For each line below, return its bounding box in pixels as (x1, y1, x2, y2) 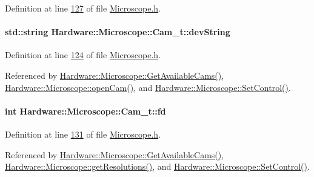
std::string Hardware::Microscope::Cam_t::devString (5, 25, 230, 38)
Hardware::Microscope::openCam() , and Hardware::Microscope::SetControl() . (5, 81, 291, 93)
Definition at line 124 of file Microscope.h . (5, 48, 161, 61)
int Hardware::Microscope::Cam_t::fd (5, 104, 166, 117)
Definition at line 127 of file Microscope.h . (5, 2, 161, 14)
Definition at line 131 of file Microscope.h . (5, 127, 161, 140)
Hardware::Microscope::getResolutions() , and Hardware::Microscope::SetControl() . (5, 160, 310, 173)
